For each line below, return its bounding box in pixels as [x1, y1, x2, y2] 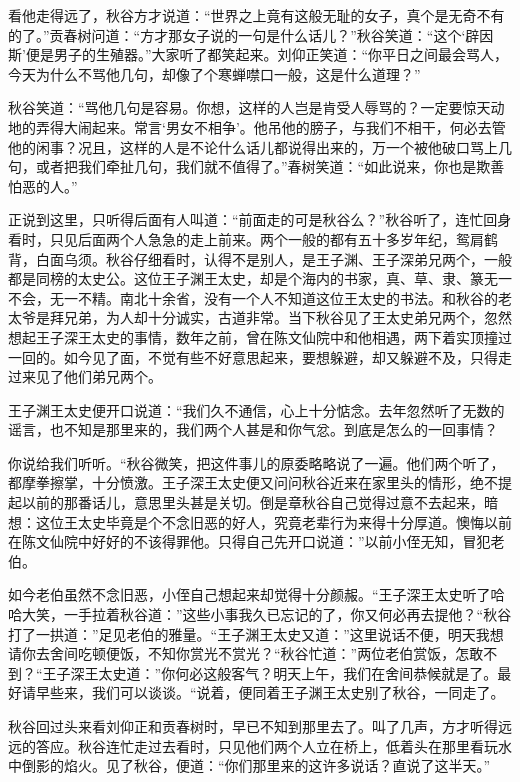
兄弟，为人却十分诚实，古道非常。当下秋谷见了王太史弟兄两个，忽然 [63, 307, 512, 328]
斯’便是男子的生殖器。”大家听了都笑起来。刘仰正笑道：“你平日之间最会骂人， [8, 44, 509, 65]
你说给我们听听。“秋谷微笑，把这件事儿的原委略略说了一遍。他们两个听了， [8, 452, 505, 473]
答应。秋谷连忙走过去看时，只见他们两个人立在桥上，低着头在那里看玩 [35, 735, 498, 756]
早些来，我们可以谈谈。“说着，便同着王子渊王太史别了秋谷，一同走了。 [35, 682, 505, 703]
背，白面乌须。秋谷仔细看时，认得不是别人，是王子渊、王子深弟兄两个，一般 [8, 248, 512, 269]
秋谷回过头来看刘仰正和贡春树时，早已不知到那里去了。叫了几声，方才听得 [8, 716, 498, 736]
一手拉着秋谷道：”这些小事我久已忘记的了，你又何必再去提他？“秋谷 [63, 604, 512, 625]
